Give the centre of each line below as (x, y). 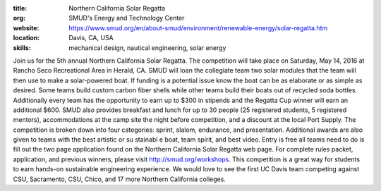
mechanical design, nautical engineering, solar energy (147, 48)
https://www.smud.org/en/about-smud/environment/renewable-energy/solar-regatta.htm (198, 27)
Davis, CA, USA (91, 38)
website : (26, 27)
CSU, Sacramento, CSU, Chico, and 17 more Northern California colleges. (119, 179)
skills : (22, 48)
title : (20, 8)
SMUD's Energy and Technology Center (127, 18)
